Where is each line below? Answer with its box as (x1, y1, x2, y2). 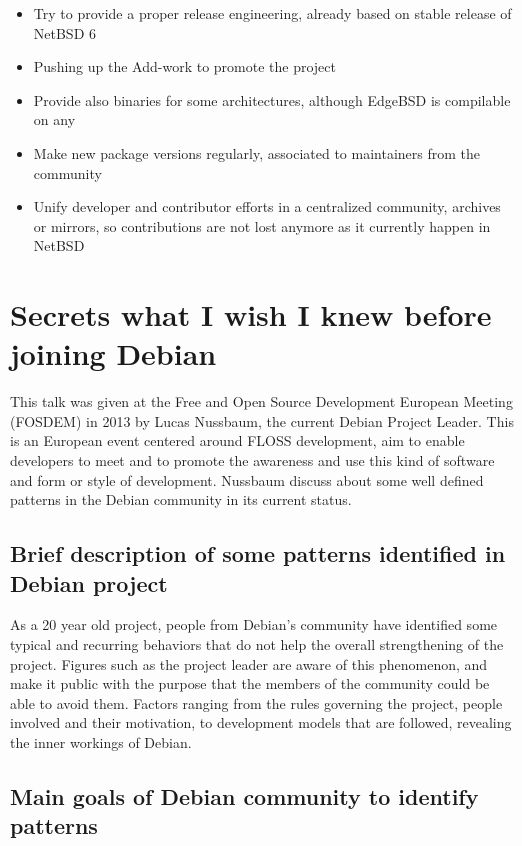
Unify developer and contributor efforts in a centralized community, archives (33, 196, 501, 217)
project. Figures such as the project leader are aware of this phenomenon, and (10, 653, 488, 674)
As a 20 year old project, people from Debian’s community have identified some (10, 614, 498, 635)
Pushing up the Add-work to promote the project (33, 56, 336, 77)
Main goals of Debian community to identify (10, 780, 479, 811)
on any (33, 109, 76, 130)
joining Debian (10, 333, 217, 374)
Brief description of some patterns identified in (10, 538, 506, 569)
